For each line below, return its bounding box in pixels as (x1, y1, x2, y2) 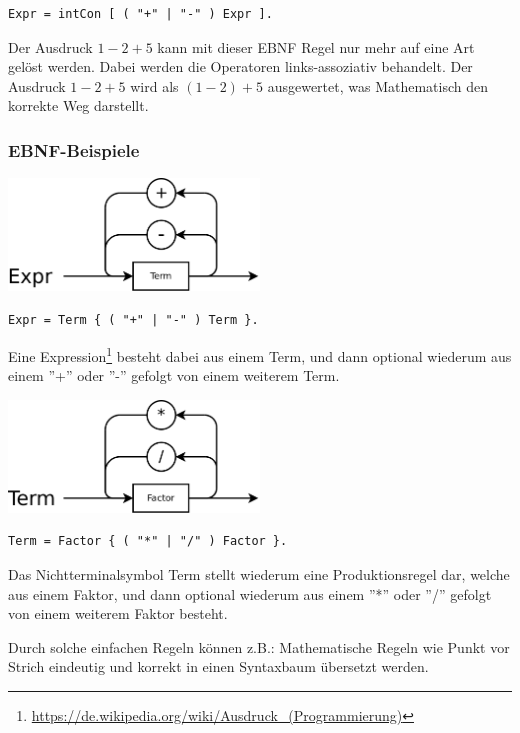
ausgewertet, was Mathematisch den (267, 75, 488, 96)
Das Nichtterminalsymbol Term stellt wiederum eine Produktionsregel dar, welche (8, 564, 510, 585)
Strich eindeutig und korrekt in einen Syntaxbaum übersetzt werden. (8, 656, 429, 677)
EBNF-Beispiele (8, 137, 140, 162)
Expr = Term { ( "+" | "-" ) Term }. (8, 312, 259, 327)
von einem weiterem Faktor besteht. (8, 603, 228, 624)
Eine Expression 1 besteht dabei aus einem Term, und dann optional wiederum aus (8, 343, 512, 366)
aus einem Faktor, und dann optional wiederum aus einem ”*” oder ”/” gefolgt (8, 583, 492, 604)
